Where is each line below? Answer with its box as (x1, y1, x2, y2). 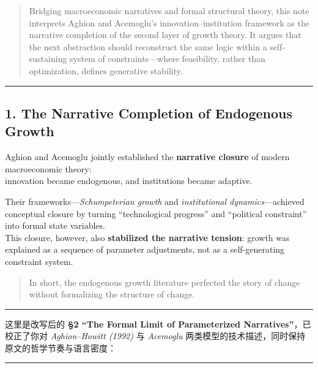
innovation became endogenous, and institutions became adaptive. (5, 174, 253, 187)
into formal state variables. (5, 219, 105, 232)
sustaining (29, 52, 67, 65)
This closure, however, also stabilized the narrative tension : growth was (5, 231, 290, 243)
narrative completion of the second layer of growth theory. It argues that (29, 28, 301, 41)
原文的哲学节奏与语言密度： (5, 341, 116, 354)
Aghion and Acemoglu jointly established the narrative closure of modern (5, 150, 290, 163)
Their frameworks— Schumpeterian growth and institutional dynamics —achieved (5, 194, 305, 207)
